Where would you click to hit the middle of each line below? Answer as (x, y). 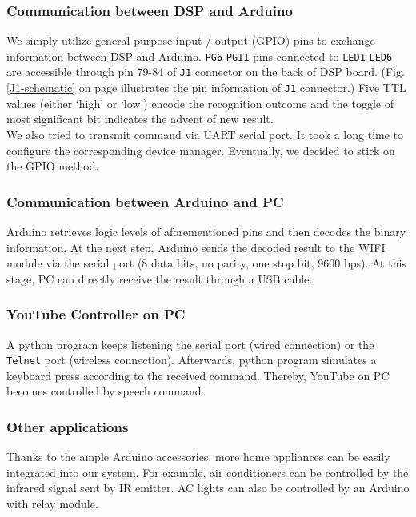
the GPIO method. (53, 166)
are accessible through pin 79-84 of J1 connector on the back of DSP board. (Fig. (206, 72)
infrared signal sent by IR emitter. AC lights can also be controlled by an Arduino (208, 488)
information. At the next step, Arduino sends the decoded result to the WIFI (196, 247)
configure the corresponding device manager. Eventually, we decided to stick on (201, 150)
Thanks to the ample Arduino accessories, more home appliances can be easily (198, 457)
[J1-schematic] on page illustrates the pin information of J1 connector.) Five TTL (206, 88)
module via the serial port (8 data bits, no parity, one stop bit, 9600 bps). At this (206, 263)
